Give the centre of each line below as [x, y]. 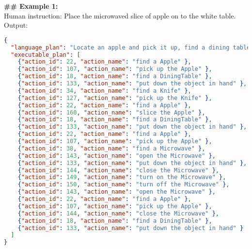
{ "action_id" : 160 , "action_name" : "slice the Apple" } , [111, 112]
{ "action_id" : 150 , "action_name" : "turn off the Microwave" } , [124, 185]
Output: [16, 25]
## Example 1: [31, 6]
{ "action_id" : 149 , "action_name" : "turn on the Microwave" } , [122, 177]
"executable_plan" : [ [46, 55]
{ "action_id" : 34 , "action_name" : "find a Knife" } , [104, 91]
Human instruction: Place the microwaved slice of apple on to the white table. [120, 15]
